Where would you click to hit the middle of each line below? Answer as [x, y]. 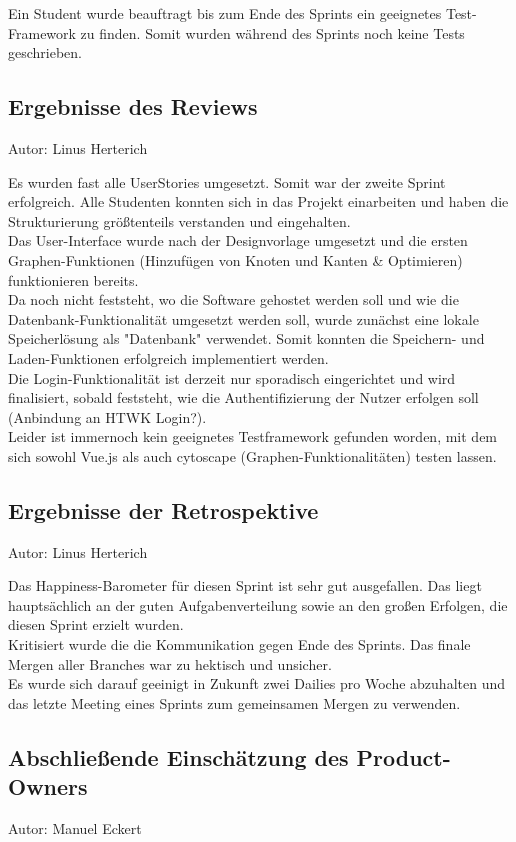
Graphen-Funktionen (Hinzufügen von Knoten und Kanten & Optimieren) [235, 259]
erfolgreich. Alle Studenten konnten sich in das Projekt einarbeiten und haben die [258, 201]
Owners [48, 786]
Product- [403, 756]
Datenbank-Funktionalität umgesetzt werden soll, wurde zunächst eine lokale [243, 318]
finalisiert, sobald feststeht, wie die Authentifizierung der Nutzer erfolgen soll [243, 397]
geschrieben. [45, 52]
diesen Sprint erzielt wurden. [96, 624]
